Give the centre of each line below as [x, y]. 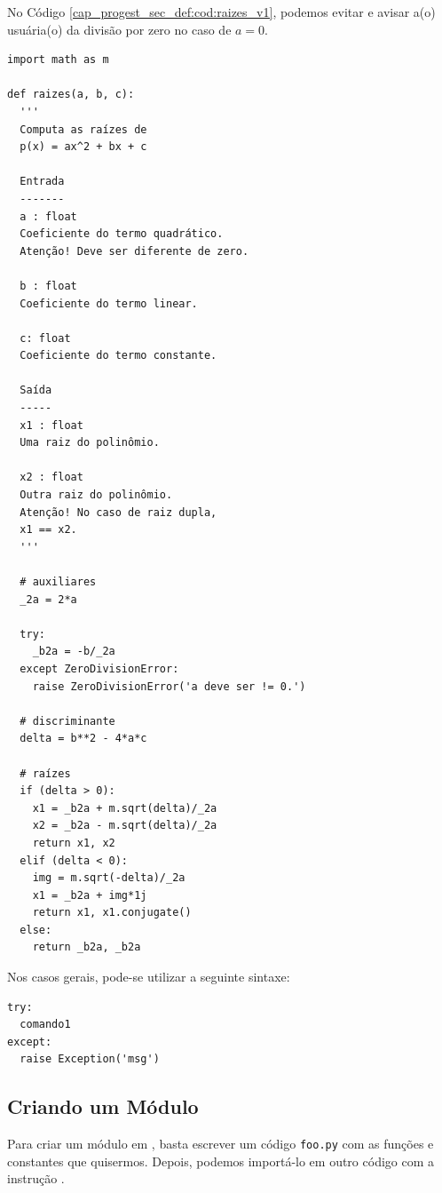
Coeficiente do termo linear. [109, 303]
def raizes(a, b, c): [71, 95]
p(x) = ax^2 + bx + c [83, 147]
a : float [48, 216]
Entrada [42, 182]
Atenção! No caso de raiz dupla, [118, 512]
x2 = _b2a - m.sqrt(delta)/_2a [125, 826]
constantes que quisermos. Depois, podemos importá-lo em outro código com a [221, 1161]
